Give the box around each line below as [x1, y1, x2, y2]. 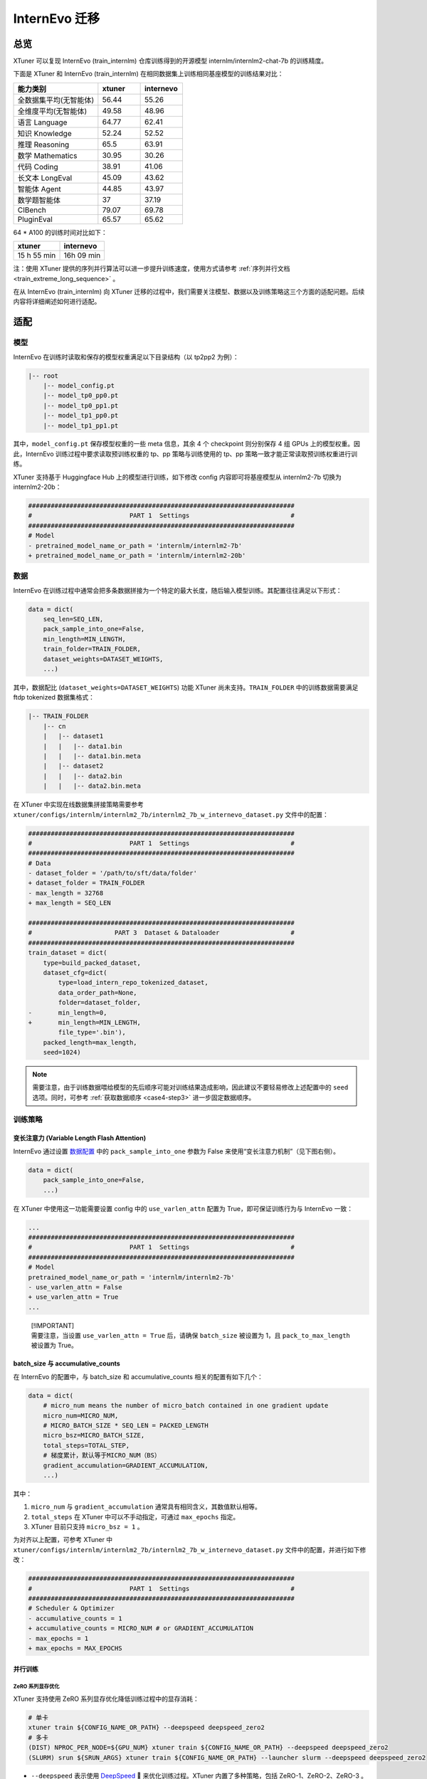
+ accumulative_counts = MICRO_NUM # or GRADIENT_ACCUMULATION [28, 1625, 254, 1632]
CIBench [17, 205, 46, 215]
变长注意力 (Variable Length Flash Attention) [13, 1134, 146, 1142]
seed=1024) [43, 1048, 81, 1057]
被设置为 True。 [31, 1341, 78, 1350]
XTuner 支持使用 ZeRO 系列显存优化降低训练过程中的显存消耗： [13, 1694, 199, 1703]
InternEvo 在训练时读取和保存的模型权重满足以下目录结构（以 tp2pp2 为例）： [13, 352, 239, 361]
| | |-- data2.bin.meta [43, 782, 142, 790]
